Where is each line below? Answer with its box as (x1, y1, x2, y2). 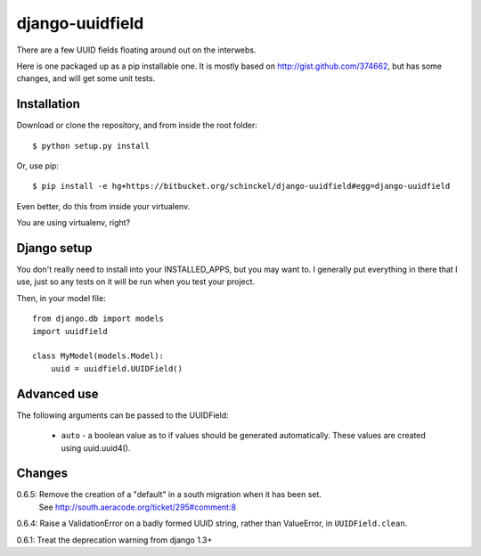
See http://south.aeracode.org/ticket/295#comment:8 (38, 502, 236, 512)
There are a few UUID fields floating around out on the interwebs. (16, 45, 257, 55)
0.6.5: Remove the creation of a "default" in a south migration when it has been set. (16, 489, 322, 500)
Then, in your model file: (16, 292, 106, 303)
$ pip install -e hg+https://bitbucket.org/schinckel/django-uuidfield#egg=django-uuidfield (32, 181, 451, 192)
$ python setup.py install (32, 141, 151, 151)
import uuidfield (32, 326, 108, 336)
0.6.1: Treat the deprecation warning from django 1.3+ (16, 535, 213, 545)
